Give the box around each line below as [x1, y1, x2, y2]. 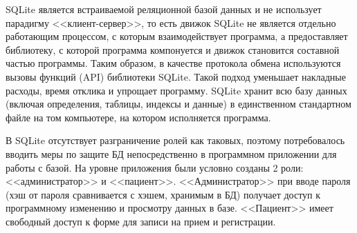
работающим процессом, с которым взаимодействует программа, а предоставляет [6, 29, 348, 43]
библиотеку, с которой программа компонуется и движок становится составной [6, 42, 340, 57]
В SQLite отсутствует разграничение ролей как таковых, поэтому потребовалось [6, 133, 345, 148]
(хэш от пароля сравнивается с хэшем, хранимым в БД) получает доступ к [6, 187, 321, 201]
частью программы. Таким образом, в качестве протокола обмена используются [6, 56, 341, 70]
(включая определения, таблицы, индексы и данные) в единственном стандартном [6, 97, 351, 111]
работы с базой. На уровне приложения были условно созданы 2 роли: [6, 160, 304, 174]
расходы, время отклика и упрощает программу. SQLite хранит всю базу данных [6, 83, 347, 97]
